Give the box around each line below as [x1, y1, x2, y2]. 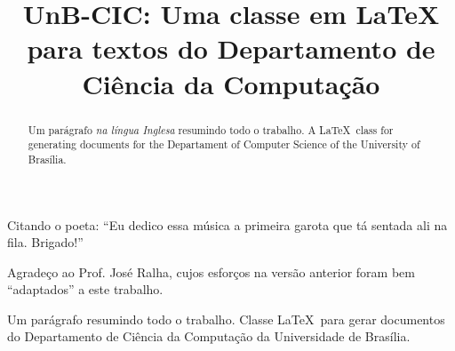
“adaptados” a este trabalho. [7, 280, 164, 299]
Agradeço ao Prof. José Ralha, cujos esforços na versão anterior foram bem [7, 262, 415, 281]
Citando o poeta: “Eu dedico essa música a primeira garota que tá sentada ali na [7, 215, 448, 234]
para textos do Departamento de [27, 30, 435, 67]
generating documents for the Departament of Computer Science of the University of [28, 137, 420, 152]
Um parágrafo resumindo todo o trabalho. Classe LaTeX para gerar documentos [7, 309, 445, 328]
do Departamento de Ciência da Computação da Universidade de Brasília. [7, 327, 411, 346]
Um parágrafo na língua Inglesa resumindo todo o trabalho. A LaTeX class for [28, 122, 394, 137]
